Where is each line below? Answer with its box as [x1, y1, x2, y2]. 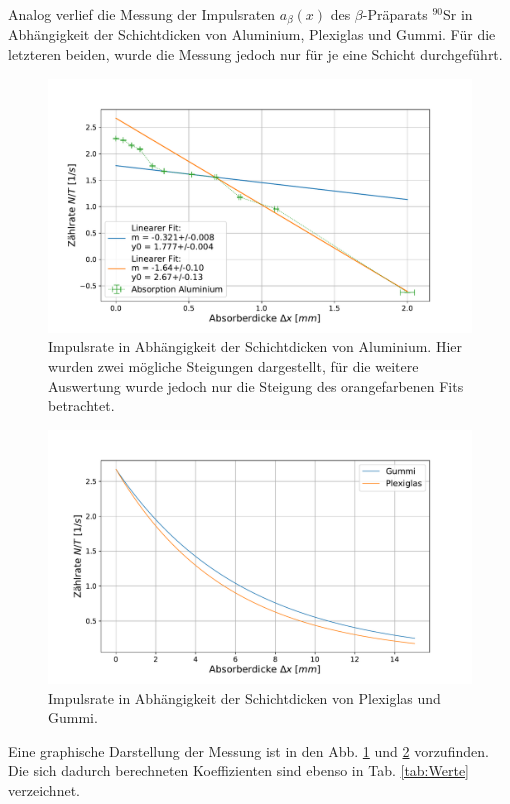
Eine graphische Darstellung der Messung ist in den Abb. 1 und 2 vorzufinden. [8, 740, 489, 761]
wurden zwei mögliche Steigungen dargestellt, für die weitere [48, 356, 419, 377]
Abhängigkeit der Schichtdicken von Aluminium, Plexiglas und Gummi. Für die [8, 24, 496, 45]
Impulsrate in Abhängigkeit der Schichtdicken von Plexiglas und [48, 687, 441, 708]
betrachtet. [48, 395, 115, 416]
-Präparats [362, 4, 428, 24]
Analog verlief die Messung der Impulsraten [8, 4, 276, 24]
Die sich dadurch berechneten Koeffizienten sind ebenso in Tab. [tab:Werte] [8, 760, 470, 781]
